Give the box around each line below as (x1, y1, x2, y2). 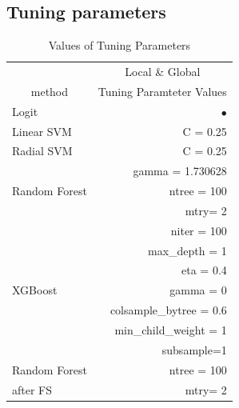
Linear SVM (12, 122, 72, 139)
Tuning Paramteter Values (98, 82, 227, 99)
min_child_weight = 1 (114, 322, 227, 338)
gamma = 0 (169, 282, 227, 298)
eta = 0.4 (181, 262, 227, 278)
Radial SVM (12, 142, 73, 159)
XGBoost (12, 282, 58, 298)
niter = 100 (170, 222, 227, 238)
